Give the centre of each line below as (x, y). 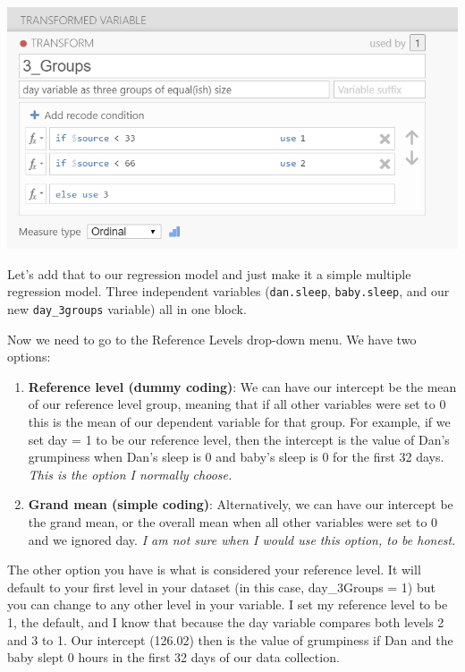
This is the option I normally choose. (130, 474)
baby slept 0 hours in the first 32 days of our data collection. (173, 657)
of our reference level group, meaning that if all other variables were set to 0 (237, 404)
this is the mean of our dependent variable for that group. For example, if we (239, 421)
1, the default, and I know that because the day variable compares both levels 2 (226, 621)
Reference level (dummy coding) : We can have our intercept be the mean (242, 386)
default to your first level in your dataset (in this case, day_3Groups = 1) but (221, 587)
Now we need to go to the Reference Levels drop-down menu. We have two (212, 339)
